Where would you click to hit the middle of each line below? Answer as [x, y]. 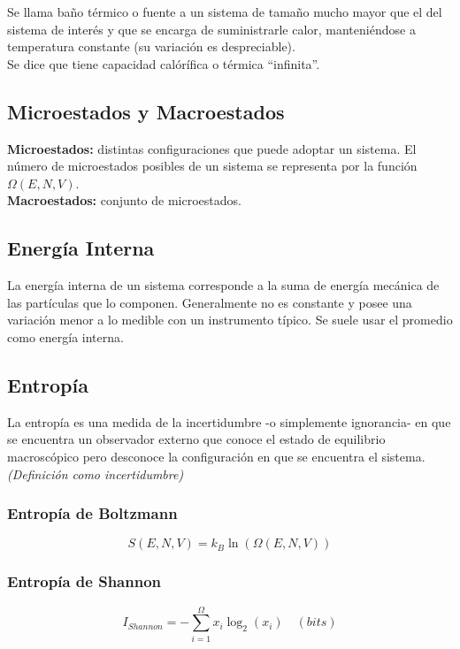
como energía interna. [65, 336]
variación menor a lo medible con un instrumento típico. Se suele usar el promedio [230, 320]
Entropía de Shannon [84, 581]
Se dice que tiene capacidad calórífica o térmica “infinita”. [164, 63]
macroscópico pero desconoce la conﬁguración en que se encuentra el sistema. [216, 456]
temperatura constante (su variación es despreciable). [151, 46]
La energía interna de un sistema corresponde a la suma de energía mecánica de [223, 285]
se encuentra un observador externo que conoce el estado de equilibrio [196, 439]
